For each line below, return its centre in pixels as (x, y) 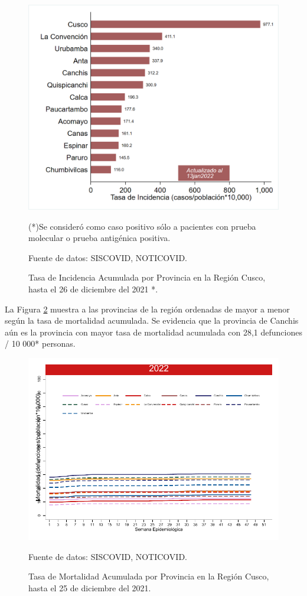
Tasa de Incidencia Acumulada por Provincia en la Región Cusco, (147, 277)
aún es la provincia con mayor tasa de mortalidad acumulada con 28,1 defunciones (153, 332)
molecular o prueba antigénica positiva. (99, 238)
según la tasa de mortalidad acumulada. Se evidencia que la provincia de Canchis (152, 320)
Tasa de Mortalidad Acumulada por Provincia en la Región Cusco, (149, 576)
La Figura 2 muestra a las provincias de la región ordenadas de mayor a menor (147, 309)
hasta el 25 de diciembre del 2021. (90, 588)
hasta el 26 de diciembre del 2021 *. (93, 289)
